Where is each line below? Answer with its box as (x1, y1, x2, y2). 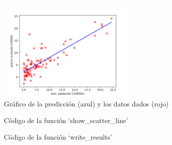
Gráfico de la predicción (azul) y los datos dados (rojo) (4, 99, 169, 109)
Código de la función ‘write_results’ (4, 131, 112, 142)
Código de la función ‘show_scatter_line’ (4, 115, 128, 125)
